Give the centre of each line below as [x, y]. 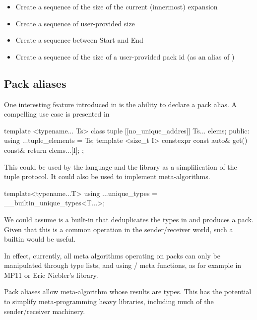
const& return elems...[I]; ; [44, 150]
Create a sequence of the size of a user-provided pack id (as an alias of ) [125, 56]
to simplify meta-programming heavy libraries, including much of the [109, 301]
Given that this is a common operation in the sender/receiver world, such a [119, 229]
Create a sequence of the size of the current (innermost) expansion [117, 6]
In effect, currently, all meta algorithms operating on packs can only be [112, 255]
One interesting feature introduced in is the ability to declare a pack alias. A [120, 104]
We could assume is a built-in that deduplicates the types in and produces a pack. [129, 219]
